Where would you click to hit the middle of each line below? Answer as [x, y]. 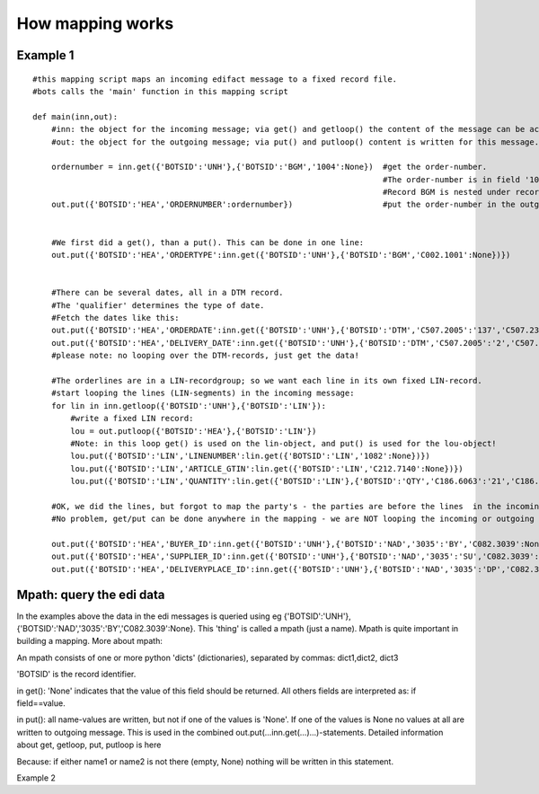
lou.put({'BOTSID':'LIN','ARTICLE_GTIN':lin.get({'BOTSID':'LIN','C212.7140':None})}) [267, 468]
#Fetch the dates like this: [115, 318]
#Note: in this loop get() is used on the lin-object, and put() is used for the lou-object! [284, 443]
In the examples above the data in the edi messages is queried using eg [149, 616]
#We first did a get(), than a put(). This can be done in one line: [208, 242]
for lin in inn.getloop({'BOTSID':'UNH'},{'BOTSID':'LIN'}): [189, 406]
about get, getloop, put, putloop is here [89, 745]
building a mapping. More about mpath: [90, 641]
